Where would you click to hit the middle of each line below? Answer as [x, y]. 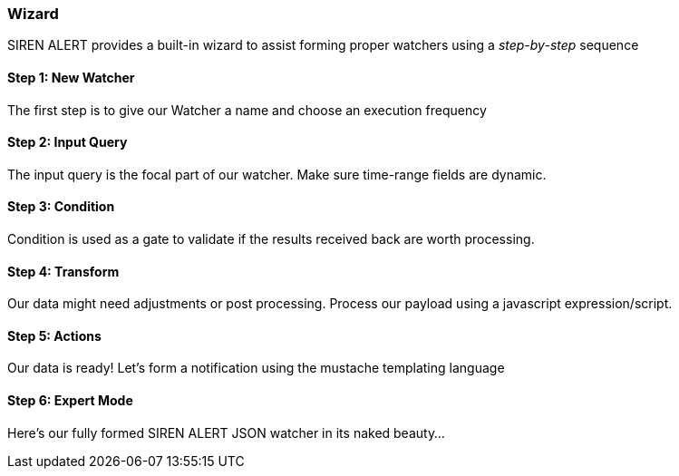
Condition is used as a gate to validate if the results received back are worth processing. [271, 239]
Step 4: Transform [63, 271]
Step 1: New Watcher [71, 77]
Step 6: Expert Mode [70, 401]
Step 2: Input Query [68, 142]
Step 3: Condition [61, 207]
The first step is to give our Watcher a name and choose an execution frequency [247, 110]
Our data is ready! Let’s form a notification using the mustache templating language [256, 368]
